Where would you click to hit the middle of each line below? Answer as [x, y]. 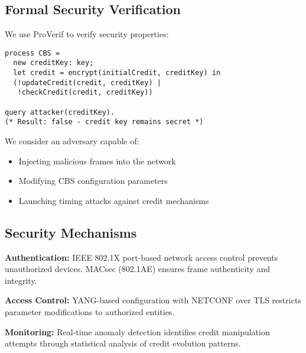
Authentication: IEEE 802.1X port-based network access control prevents [141, 257]
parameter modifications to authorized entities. [90, 312]
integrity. [21, 280]
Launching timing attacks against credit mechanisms [114, 200]
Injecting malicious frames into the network [97, 161]
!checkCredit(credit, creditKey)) [85, 93]
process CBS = [32, 53]
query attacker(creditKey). [60, 112]
